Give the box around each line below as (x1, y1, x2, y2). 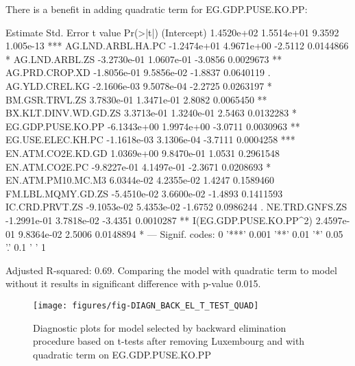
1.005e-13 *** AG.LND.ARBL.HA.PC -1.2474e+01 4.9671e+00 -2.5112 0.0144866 (5, 38, 349, 53)
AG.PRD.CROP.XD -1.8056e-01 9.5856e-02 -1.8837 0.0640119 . (5, 65, 271, 80)
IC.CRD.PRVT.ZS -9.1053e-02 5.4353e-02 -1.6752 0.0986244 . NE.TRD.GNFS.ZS (5, 199, 347, 214)
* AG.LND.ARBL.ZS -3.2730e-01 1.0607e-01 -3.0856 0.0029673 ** (5, 51, 282, 66)
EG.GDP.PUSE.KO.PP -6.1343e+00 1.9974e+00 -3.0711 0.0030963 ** (5, 119, 300, 133)
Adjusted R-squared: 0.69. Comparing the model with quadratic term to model (5, 263, 337, 277)
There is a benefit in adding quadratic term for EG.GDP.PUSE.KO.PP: (5, 2, 308, 16)
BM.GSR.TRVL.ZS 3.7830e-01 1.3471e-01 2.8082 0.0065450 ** (5, 92, 267, 106)
